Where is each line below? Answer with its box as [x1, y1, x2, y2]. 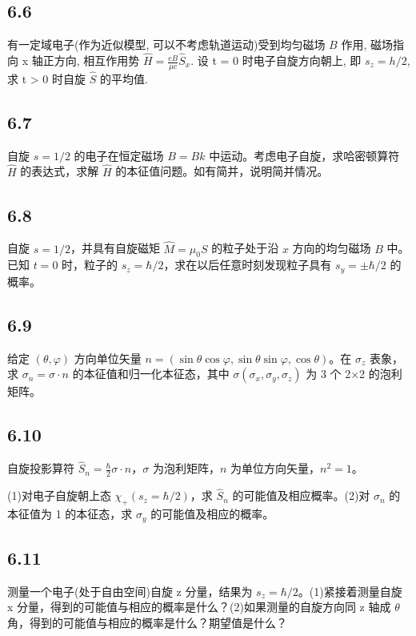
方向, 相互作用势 [54, 52, 140, 69]
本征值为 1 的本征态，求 [7, 505, 133, 522]
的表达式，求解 [20, 163, 99, 179]
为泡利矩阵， [152, 460, 220, 477]
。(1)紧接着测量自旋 [298, 582, 402, 599]
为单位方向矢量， [230, 460, 320, 477]
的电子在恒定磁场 [74, 147, 164, 163]
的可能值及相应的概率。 [150, 505, 274, 522]
